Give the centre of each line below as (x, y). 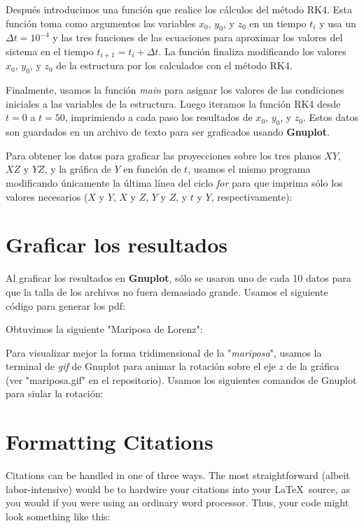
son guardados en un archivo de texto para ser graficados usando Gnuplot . (168, 132)
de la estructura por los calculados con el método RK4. (174, 65)
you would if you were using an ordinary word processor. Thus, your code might (177, 502)
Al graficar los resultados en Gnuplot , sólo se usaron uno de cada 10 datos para (178, 278)
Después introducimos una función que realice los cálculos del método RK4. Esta (179, 9)
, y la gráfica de (78, 169)
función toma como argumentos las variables (101, 23)
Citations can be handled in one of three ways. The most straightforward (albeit (178, 475)
